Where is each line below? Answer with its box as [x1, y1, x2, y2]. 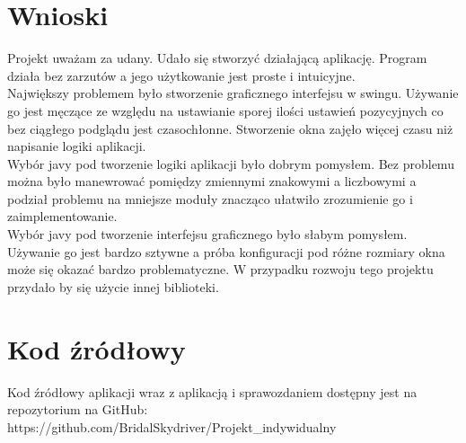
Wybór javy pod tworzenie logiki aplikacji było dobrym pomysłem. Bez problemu [7, 154, 454, 173]
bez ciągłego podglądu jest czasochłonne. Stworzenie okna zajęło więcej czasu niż [7, 119, 453, 137]
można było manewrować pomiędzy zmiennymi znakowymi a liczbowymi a [7, 172, 417, 190]
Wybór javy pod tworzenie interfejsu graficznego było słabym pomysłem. [7, 225, 408, 244]
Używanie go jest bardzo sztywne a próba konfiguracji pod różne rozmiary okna [7, 242, 445, 261]
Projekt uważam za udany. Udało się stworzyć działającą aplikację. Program [7, 49, 427, 67]
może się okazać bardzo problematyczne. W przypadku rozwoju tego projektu [7, 260, 434, 279]
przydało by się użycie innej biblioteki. [7, 277, 219, 296]
